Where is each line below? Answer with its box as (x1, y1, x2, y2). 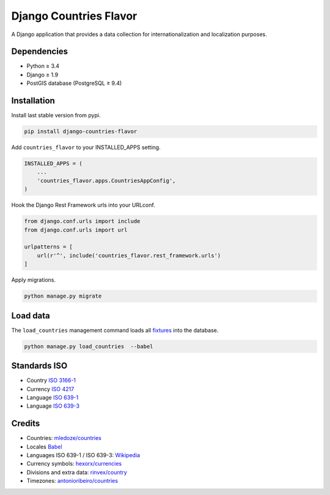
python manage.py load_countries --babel (24, 343, 153, 350)
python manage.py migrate (24, 293, 102, 299)
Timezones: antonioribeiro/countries (26, 477, 119, 485)
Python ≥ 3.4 (26, 62, 60, 70)
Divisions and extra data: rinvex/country (26, 468, 128, 476)
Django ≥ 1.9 (26, 71, 59, 78)
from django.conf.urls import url (24, 226, 128, 233)
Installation (11, 95, 55, 106)
